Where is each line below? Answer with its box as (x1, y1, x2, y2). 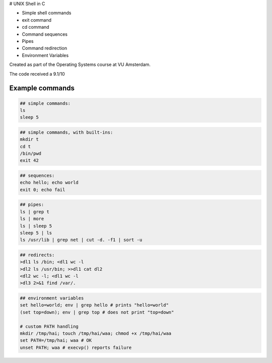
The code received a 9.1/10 (9, 71, 65, 77)
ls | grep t (20, 209, 50, 214)
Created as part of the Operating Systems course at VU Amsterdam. (9, 62, 151, 68)
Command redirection (22, 45, 67, 51)
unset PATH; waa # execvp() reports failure (20, 344, 132, 350)
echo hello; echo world (20, 179, 79, 186)
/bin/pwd (20, 151, 42, 156)
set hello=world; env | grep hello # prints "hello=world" (20, 302, 169, 308)
